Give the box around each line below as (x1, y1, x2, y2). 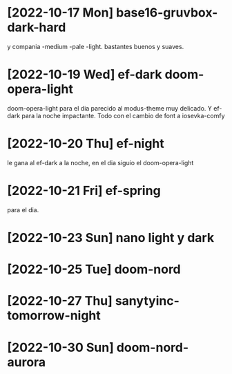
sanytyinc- (115, 293, 180, 309)
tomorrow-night (7, 308, 101, 324)
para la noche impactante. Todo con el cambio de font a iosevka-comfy (21, 111, 225, 120)
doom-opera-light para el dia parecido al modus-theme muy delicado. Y (7, 104, 213, 112)
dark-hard (7, 19, 66, 35)
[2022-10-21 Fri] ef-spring (7, 183, 161, 198)
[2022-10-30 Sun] (7, 339, 114, 355)
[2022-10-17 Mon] (7, 5, 114, 21)
